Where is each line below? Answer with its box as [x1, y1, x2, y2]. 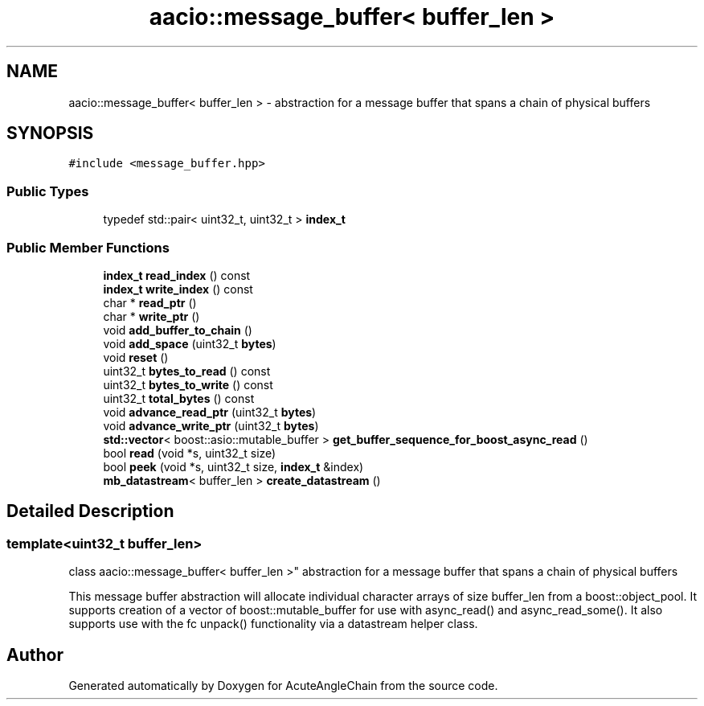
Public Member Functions [6, 239, 170, 256]
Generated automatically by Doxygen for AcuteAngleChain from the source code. [68, 679, 498, 692]
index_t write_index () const [103, 281, 253, 296]
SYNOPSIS [6, 123, 94, 144]
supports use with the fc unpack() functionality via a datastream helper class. [68, 617, 478, 631]
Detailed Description [6, 501, 174, 522]
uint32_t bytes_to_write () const [103, 377, 273, 392]
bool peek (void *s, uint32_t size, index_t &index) [103, 459, 364, 474]
